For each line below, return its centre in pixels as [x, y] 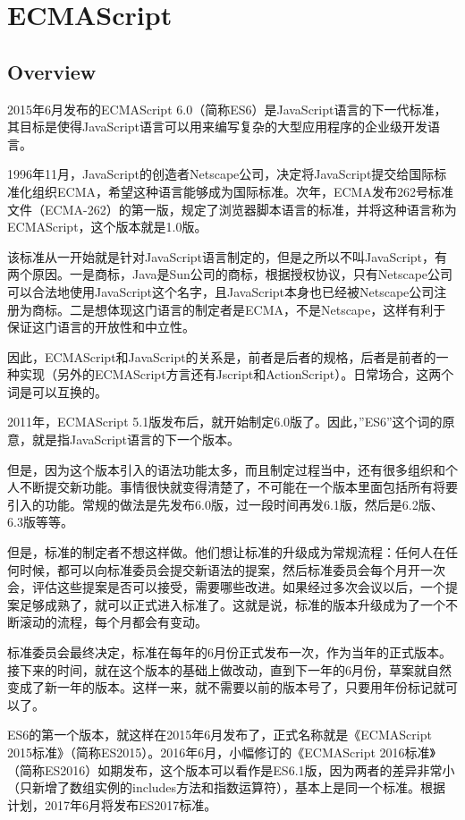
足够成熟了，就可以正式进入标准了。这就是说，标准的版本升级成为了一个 [232, 604]
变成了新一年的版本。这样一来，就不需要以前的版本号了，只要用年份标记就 [226, 687]
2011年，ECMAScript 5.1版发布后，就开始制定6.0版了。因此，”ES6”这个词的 [225, 422]
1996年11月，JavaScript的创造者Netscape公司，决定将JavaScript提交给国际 [221, 174]
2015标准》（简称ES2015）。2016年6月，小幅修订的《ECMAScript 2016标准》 [221, 752]
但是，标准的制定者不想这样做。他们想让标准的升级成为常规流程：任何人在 [226, 552]
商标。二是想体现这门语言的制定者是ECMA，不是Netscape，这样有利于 [239, 309]
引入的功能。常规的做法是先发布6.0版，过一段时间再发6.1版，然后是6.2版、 [225, 504]
